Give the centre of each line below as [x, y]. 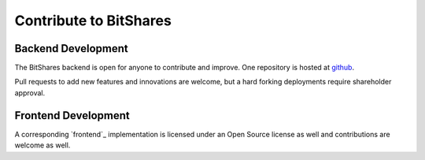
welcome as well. [42, 145]
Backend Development [72, 48]
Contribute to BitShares [93, 20]
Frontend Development [72, 115]
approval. [30, 93]
